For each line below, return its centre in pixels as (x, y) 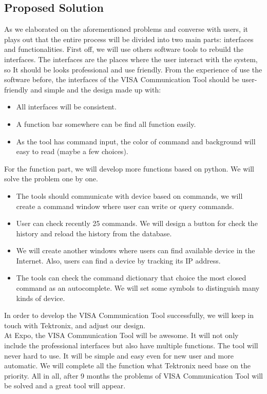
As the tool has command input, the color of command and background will (136, 141)
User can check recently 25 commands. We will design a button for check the (137, 223)
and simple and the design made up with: (96, 89)
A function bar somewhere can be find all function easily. (106, 124)
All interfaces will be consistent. (66, 107)
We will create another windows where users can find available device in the (136, 250)
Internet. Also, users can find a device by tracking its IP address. (118, 260)
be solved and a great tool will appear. (65, 386)
